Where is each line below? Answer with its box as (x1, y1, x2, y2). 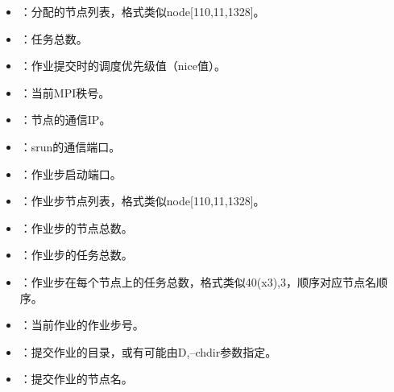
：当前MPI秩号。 (19, 84, 110, 101)
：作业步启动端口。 (19, 165, 122, 182)
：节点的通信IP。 (19, 111, 111, 128)
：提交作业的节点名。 (19, 370, 133, 387)
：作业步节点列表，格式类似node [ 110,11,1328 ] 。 (19, 192, 265, 209)
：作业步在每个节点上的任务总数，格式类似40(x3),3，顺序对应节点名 (19, 273, 376, 290)
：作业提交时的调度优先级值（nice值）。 (19, 57, 226, 74)
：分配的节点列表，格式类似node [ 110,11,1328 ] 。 (19, 3, 265, 19)
